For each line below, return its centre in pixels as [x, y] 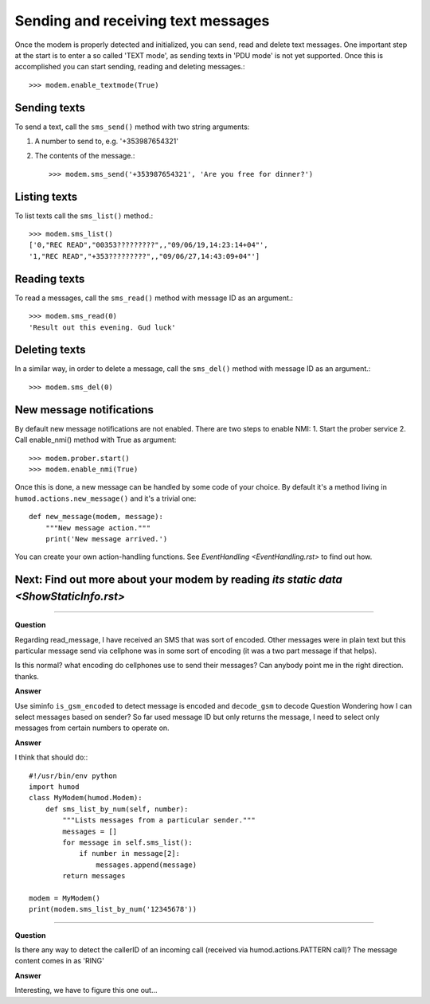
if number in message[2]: [130, 854]
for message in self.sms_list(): [127, 842]
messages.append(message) [147, 865]
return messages [94, 876]
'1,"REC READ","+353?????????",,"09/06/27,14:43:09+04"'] [145, 256]
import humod [54, 787]
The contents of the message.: [85, 156]
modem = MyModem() [65, 898]
